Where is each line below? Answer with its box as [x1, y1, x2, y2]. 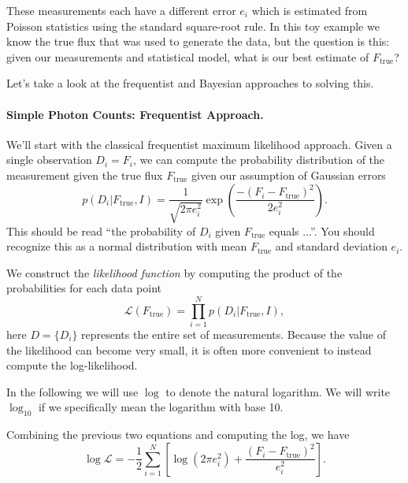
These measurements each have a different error [6, 2, 236, 18]
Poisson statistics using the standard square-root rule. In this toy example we [6, 17, 380, 34]
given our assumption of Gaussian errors [191, 166, 386, 183]
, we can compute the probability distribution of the [132, 151, 385, 168]
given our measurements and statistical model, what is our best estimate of [6, 48, 369, 65]
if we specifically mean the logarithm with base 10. [38, 399, 284, 415]
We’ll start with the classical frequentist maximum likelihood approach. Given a [6, 136, 392, 152]
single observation [6, 151, 92, 168]
